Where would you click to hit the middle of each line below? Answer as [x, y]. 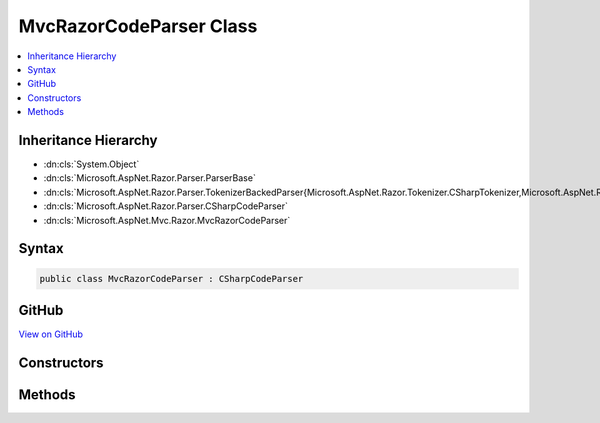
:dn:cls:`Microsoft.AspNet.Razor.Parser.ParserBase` [150, 178]
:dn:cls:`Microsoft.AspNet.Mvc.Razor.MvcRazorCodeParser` [167, 220]
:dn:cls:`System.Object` [91, 164]
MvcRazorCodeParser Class [138, 26]
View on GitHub [51, 334]
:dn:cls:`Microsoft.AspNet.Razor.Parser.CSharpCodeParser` [166, 206]
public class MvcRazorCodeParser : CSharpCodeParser [171, 278]
